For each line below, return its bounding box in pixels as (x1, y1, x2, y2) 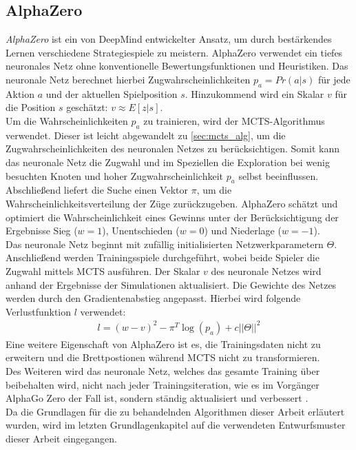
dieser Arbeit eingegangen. (6, 431, 117, 445)
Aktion (6, 86, 35, 101)
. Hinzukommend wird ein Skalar (185, 86, 324, 101)
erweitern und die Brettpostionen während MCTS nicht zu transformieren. (6, 350, 320, 365)
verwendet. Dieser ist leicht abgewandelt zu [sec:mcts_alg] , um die (6, 127, 286, 142)
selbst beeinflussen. (238, 168, 319, 183)
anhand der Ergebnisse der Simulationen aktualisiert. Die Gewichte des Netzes (6, 277, 337, 292)
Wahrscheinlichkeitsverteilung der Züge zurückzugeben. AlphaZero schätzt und (6, 196, 338, 210)
